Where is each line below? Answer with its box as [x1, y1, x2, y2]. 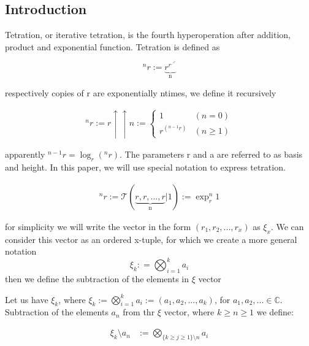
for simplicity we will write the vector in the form [5, 220, 191, 233]
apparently [5, 148, 45, 161]
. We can [270, 220, 304, 233]
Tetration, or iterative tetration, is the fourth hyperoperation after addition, [5, 28, 291, 40]
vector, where [164, 306, 215, 318]
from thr [123, 306, 155, 318]
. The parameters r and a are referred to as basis [120, 148, 303, 161]
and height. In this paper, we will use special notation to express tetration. [5, 161, 286, 174]
